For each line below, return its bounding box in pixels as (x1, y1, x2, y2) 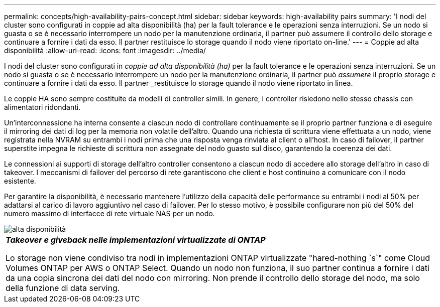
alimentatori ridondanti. (4, 103, 81, 111)
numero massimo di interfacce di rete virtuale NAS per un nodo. (4, 209, 215, 218)
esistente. (4, 177, 36, 185)
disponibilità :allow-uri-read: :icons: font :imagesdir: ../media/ (4, 46, 206, 55)
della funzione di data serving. (6, 283, 120, 293)
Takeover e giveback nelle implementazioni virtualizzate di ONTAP (6, 235, 266, 245)
